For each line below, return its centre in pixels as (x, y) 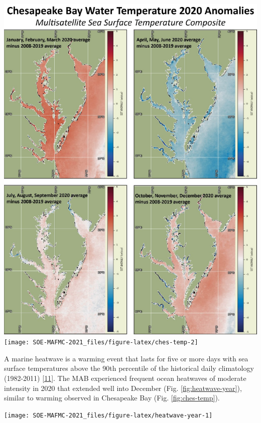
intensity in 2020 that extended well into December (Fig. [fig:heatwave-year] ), (123, 388)
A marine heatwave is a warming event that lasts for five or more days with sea (126, 358)
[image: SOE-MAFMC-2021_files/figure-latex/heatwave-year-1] (108, 415)
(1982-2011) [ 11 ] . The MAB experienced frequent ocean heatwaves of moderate (125, 378)
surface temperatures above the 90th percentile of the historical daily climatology (129, 368)
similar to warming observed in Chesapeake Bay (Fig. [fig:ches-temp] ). (112, 398)
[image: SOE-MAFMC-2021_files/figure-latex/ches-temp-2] (101, 343)
